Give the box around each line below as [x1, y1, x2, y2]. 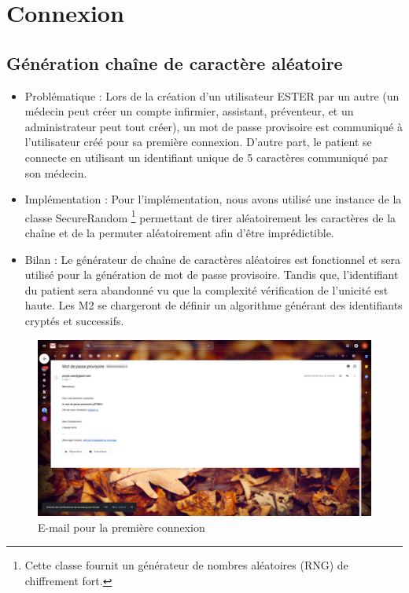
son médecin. [24, 164, 87, 181]
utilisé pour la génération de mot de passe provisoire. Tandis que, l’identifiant [24, 266, 399, 283]
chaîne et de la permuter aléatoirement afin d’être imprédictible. [24, 224, 334, 240]
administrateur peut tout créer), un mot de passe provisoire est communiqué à [24, 118, 403, 134]
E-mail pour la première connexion [38, 518, 205, 535]
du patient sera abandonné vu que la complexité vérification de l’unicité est [24, 281, 389, 298]
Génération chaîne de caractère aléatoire [6, 50, 343, 75]
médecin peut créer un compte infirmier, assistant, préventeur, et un [24, 103, 354, 119]
